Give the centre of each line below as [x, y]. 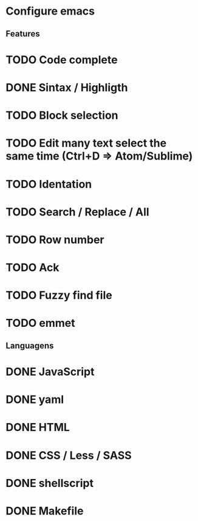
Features [23, 34]
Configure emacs [50, 11]
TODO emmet [40, 323]
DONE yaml [35, 400]
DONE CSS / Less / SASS [69, 455]
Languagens [30, 345]
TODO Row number [55, 240]
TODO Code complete [62, 60]
